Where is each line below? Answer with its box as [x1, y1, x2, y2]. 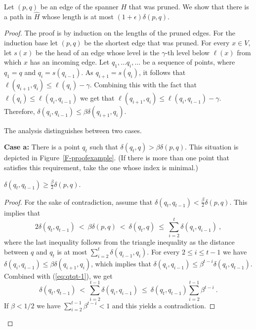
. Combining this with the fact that [89, 79, 197, 89]
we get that [80, 92, 115, 103]
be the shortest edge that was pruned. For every [84, 37, 230, 47]
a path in [4, 11, 32, 21]
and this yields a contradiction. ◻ [112, 300, 215, 310]
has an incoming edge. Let [30, 57, 110, 67]
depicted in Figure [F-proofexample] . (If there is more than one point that [4, 152, 230, 163]
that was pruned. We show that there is [128, 1, 249, 11]
